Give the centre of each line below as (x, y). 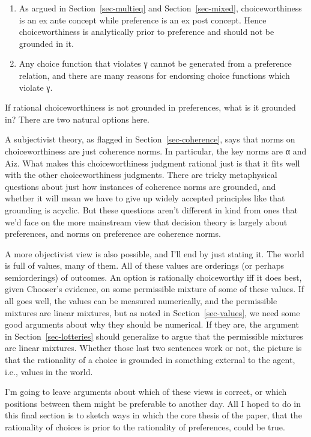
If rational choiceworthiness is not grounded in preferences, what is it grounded (150, 107)
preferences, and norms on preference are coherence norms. (113, 234)
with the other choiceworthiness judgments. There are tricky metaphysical (141, 175)
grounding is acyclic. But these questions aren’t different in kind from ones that (152, 209)
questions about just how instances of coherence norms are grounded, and (140, 186)
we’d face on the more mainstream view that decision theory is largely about (146, 222)
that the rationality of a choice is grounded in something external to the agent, (150, 360)
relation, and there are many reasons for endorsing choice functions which (154, 75)
